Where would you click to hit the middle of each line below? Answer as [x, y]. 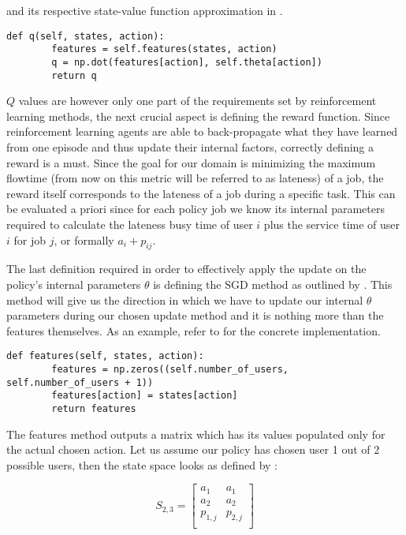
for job [30, 239]
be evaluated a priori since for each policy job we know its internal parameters [196, 209]
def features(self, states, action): [105, 356]
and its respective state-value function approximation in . [145, 10]
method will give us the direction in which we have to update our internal [185, 299]
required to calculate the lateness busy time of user [130, 224]
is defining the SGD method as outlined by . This [273, 284]
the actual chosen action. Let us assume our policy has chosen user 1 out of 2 [193, 449]
